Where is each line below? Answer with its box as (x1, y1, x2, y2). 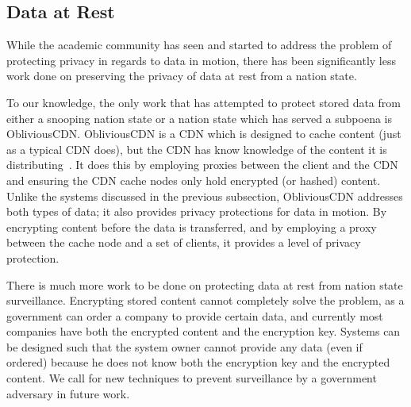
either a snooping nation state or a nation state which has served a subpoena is (6, 109, 392, 126)
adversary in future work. (6, 385, 130, 401)
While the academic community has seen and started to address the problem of (6, 36, 392, 53)
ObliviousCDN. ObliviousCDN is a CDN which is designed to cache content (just (6, 125, 401, 142)
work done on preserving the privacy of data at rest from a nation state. (6, 67, 357, 84)
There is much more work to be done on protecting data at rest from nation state (6, 276, 403, 293)
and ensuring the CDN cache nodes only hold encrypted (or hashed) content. (6, 171, 381, 188)
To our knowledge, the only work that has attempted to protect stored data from (6, 94, 401, 110)
